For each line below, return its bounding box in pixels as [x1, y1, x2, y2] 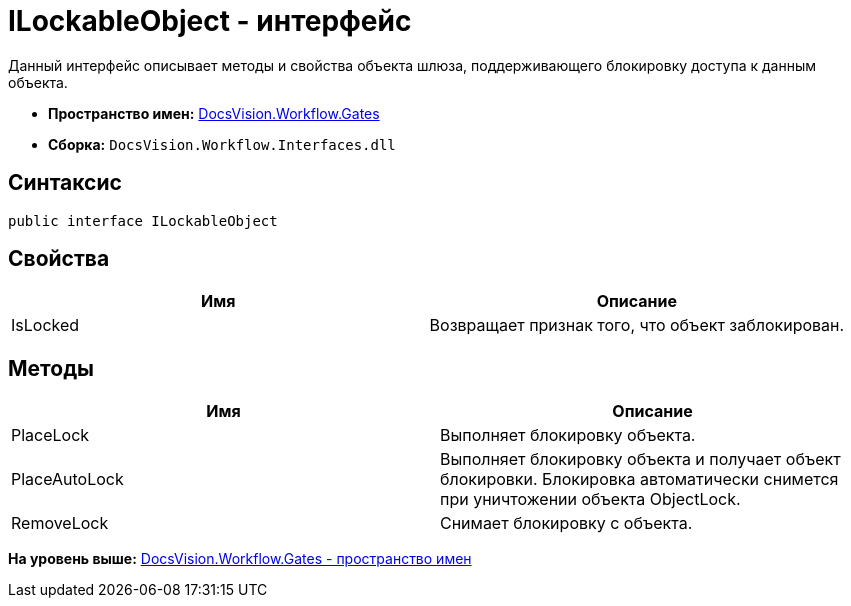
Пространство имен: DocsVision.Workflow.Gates [48, 104, 380, 122]
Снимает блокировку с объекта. [440, 513, 693, 534]
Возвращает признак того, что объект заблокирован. [429, 315, 845, 336]
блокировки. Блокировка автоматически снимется [440, 469, 839, 490]
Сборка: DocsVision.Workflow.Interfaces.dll [48, 135, 396, 153]
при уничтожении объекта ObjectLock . [440, 489, 741, 510]
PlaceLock [11, 425, 90, 446]
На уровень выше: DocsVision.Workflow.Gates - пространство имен [8, 550, 472, 568]
